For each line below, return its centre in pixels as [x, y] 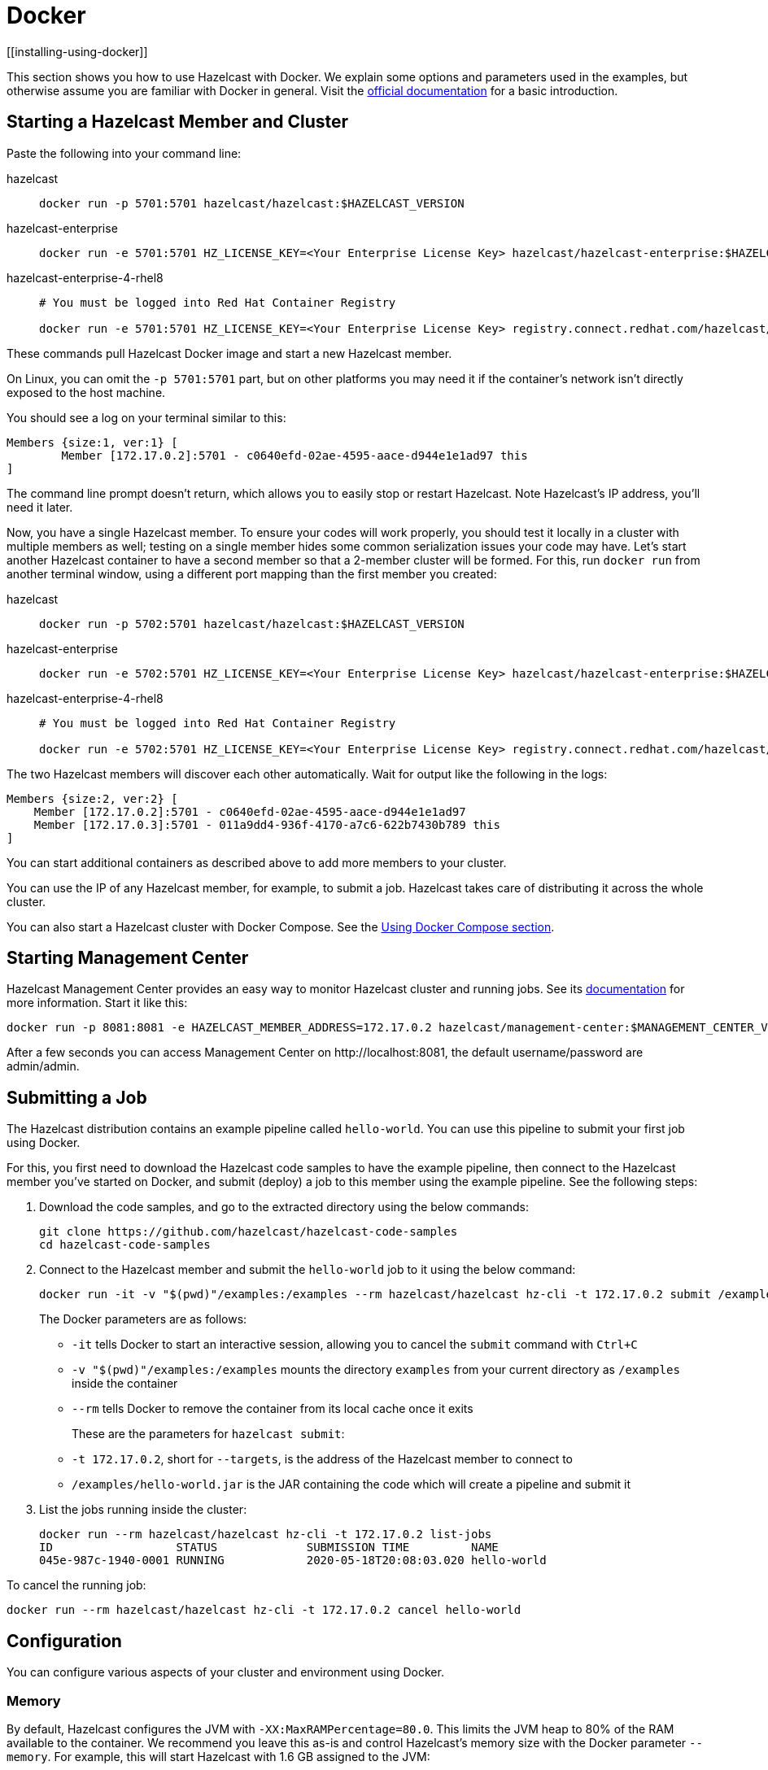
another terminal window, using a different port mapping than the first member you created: [252, 573]
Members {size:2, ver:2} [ [92, 798]
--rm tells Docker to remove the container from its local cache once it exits [273, 1409]
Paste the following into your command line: [124, 153]
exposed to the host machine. [86, 392]
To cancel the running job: [76, 1585]
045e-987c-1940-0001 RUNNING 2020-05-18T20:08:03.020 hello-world [293, 1561]
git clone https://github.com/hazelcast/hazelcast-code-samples [249, 1232]
